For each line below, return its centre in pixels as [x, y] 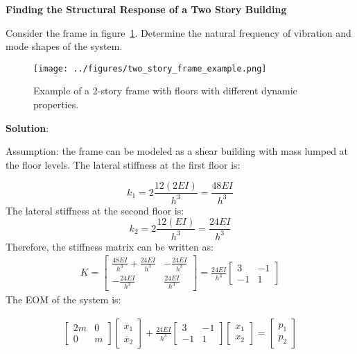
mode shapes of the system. [64, 46]
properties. [56, 104]
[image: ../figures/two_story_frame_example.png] [150, 68]
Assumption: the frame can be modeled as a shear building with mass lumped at [177, 151]
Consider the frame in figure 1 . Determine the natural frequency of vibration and [178, 32]
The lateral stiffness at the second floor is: [95, 210]
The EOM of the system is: [63, 300]
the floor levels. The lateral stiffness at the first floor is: [123, 164]
